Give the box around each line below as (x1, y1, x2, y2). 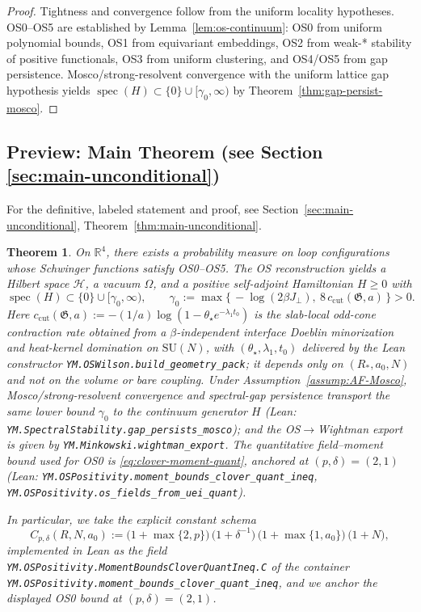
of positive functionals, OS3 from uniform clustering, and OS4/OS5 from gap (6, 49, 388, 66)
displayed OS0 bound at (6, 589, 122, 606)
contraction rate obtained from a (6, 323, 166, 340)
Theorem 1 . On (6, 243, 91, 260)
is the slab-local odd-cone (254, 305, 376, 322)
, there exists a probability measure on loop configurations (106, 243, 389, 260)
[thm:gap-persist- (298, 81, 383, 98)
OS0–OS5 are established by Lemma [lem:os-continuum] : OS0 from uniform (6, 18, 382, 35)
